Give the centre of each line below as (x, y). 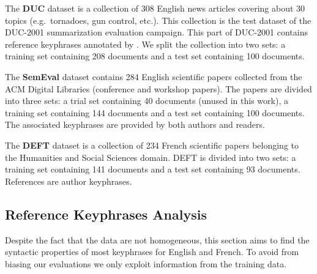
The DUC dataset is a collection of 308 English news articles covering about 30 (155, 8)
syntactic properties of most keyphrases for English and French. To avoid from (152, 252)
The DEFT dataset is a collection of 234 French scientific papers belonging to (152, 145)
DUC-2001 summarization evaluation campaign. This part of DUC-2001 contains (156, 32)
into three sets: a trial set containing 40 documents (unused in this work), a (147, 101)
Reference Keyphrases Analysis (106, 214)
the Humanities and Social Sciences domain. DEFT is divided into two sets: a (151, 157)
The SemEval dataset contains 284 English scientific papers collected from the (154, 76)
